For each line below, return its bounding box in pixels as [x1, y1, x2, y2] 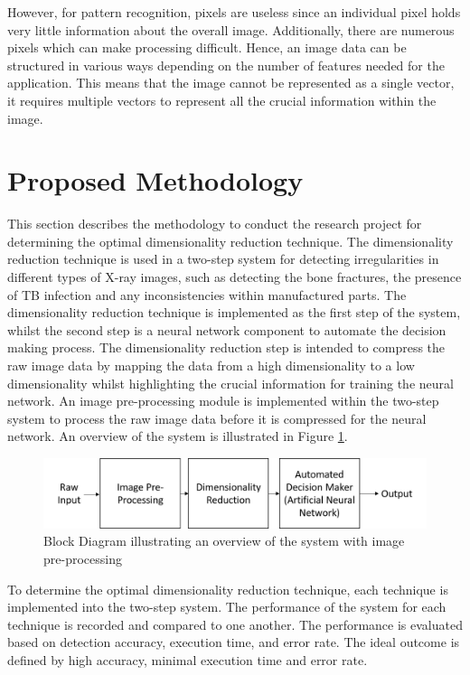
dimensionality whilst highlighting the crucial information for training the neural [7, 373, 454, 392]
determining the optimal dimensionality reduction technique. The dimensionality [7, 231, 454, 250]
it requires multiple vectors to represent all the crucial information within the [7, 90, 437, 109]
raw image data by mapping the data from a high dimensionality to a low [7, 356, 415, 375]
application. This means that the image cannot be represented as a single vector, [7, 73, 455, 92]
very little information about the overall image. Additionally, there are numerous [7, 20, 455, 39]
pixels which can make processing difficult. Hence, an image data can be [7, 38, 407, 57]
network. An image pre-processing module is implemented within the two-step [7, 391, 439, 410]
